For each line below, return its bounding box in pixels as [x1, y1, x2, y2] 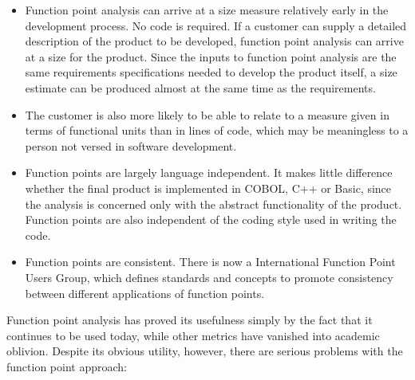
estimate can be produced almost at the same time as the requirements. [25, 79, 376, 96]
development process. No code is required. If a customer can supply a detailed [25, 17, 407, 33]
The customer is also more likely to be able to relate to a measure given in [25, 106, 389, 123]
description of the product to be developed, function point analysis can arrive [25, 33, 404, 49]
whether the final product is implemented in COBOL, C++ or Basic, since [25, 179, 392, 196]
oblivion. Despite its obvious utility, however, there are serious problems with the [6, 343, 403, 359]
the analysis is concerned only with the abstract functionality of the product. [25, 195, 402, 212]
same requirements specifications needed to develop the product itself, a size [25, 64, 397, 80]
